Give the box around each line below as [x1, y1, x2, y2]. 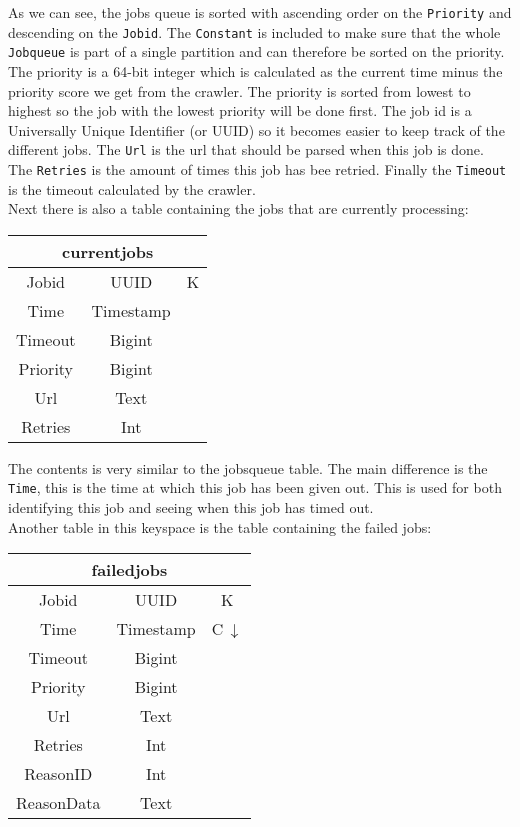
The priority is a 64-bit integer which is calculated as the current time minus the [8, 60, 503, 81]
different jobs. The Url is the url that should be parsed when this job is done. [8, 139, 484, 160]
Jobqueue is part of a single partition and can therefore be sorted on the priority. [8, 41, 505, 62]
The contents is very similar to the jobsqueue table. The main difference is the [8, 457, 488, 478]
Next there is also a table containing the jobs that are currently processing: [8, 198, 469, 219]
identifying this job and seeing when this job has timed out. [8, 497, 374, 518]
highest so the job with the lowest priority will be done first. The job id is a [8, 100, 472, 121]
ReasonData [16, 791, 101, 815]
